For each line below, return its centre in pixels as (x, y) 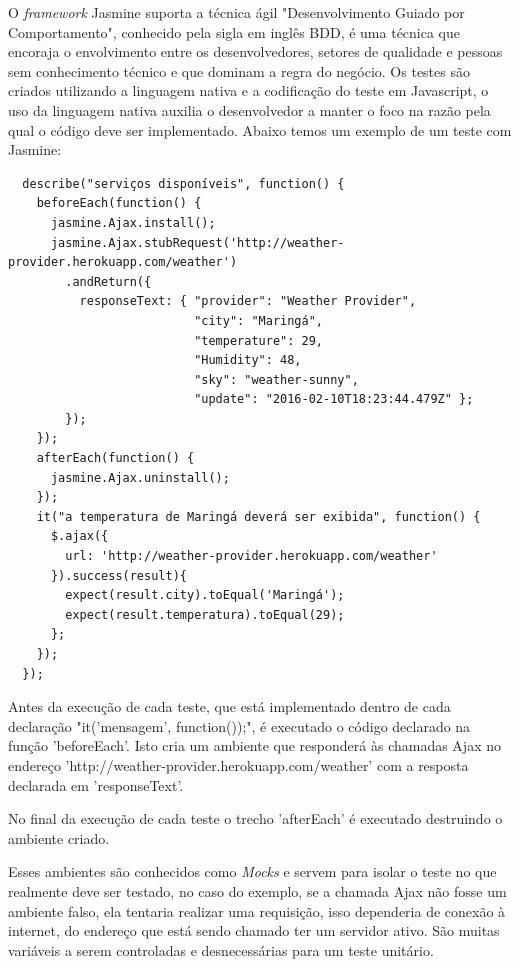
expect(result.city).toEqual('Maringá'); (205, 595)
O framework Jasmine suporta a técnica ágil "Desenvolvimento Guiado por (236, 12)
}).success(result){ (118, 575)
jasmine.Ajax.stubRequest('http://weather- (197, 242)
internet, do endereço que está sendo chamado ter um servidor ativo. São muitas (254, 930)
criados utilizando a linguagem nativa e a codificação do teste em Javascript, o (248, 90)
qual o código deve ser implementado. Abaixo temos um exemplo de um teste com (260, 129)
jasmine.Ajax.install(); (133, 222)
